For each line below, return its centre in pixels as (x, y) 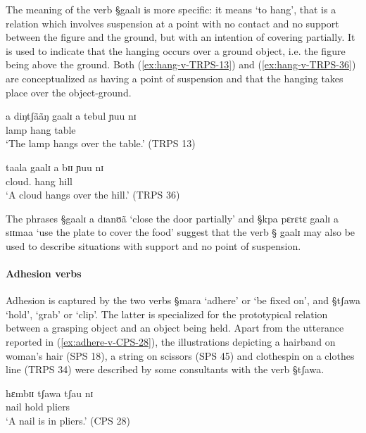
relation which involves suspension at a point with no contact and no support (172, 23)
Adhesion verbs (44, 274)
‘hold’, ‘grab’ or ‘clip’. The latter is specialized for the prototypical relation (167, 314)
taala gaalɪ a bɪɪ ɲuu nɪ (55, 167)
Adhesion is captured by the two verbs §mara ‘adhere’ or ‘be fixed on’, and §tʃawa (183, 300)
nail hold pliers (38, 407)
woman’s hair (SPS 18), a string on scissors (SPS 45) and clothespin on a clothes (180, 355)
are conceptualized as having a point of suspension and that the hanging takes (175, 78)
